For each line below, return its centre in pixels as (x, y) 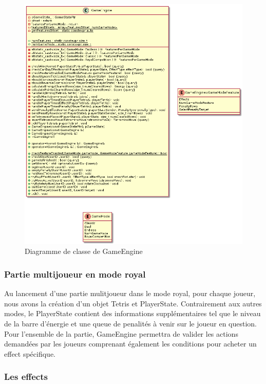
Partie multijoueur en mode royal (75, 274)
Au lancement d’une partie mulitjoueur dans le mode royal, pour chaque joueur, (130, 293)
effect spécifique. (30, 353)
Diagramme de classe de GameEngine (84, 251)
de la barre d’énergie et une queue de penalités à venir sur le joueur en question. (131, 323)
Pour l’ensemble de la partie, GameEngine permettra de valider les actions (121, 333)
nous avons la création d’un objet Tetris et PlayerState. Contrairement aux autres (133, 303)
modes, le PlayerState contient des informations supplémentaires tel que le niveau (132, 313)
